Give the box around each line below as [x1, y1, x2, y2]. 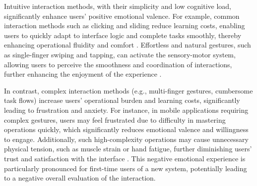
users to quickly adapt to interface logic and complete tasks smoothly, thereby [4, 30, 242, 40]
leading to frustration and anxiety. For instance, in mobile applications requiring [4, 104, 249, 115]
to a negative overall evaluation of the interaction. [4, 173, 156, 183]
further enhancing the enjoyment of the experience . [4, 69, 162, 79]
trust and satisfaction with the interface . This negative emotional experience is [4, 153, 246, 163]
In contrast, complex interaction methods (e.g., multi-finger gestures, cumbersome [4, 85, 253, 95]
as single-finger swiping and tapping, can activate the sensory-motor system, [4, 49, 236, 59]
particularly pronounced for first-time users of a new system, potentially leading [4, 163, 247, 173]
